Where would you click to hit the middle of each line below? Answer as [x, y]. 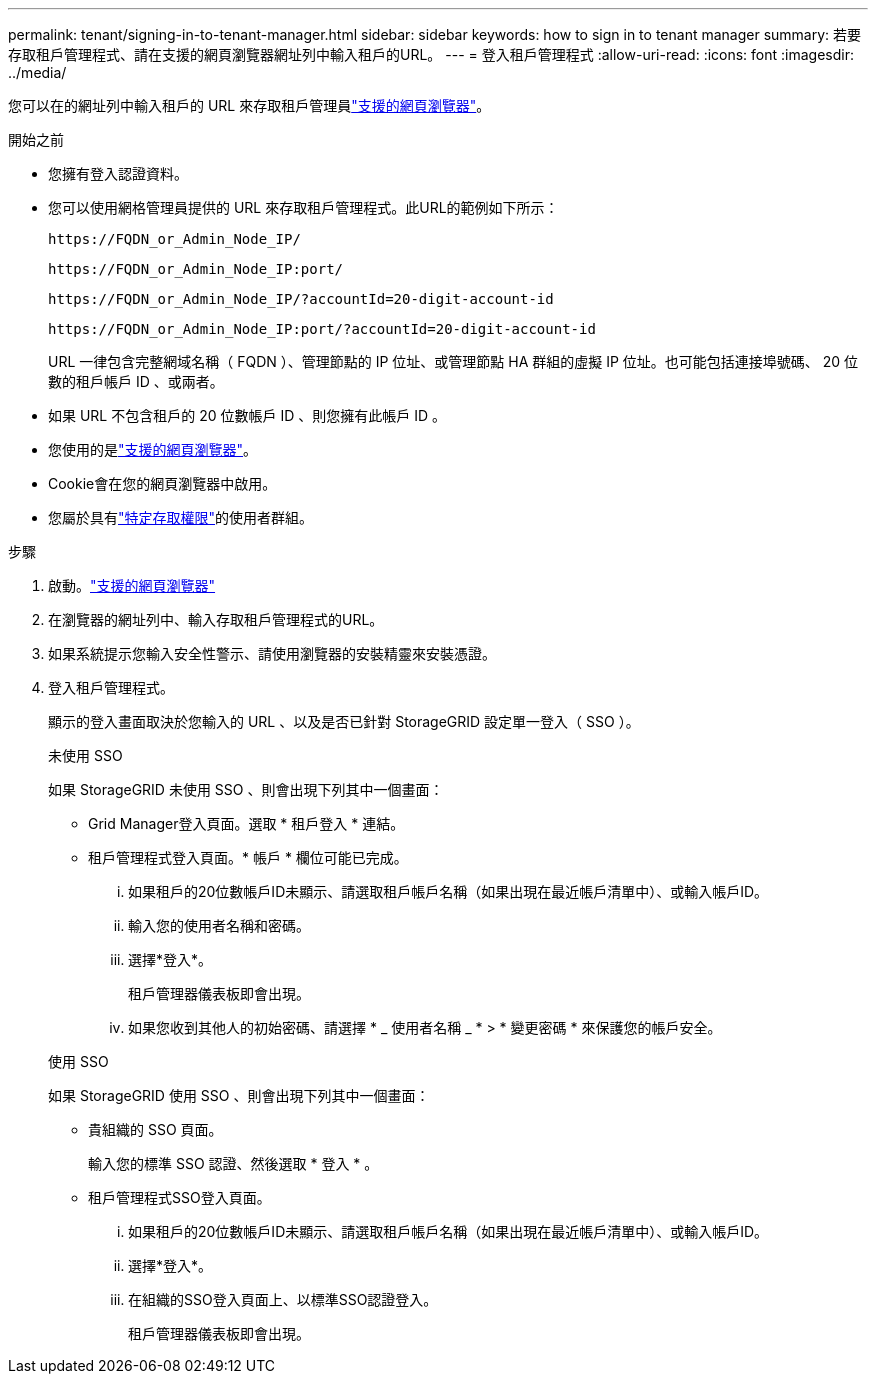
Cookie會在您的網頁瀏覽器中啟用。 [162, 483]
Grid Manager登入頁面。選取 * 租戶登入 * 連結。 [246, 823]
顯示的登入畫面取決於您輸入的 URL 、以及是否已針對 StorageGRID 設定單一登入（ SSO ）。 [344, 721]
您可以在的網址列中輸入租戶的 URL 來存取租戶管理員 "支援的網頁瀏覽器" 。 [249, 105]
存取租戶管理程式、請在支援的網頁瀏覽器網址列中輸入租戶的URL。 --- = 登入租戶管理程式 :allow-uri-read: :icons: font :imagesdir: [431, 54]
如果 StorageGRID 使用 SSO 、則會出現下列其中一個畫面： [239, 1095]
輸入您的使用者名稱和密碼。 [219, 925]
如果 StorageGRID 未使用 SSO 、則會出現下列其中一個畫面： [246, 789]
